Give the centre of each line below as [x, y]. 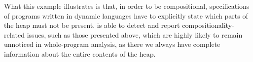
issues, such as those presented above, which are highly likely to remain [135, 34]
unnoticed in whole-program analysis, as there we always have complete [112, 44]
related [15, 34]
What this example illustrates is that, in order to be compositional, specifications [127, 6]
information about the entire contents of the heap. [80, 53]
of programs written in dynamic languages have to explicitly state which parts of [126, 15]
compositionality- [208, 25]
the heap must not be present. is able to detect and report [92, 25]
